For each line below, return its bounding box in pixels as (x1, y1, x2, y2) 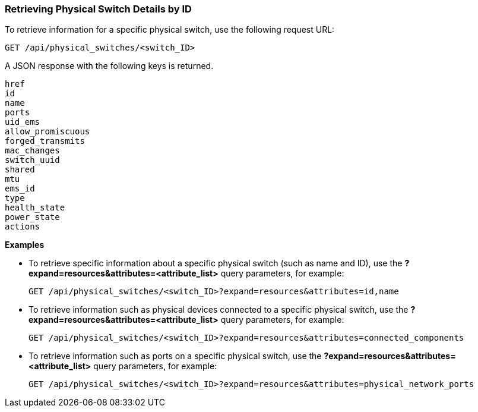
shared (5, 165, 35, 175)
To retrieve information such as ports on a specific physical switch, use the (29, 351, 322, 361)
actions (5, 222, 40, 232)
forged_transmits (5, 136, 85, 146)
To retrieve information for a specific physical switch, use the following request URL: (5, 24, 335, 35)
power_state (5, 212, 60, 222)
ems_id (5, 184, 35, 194)
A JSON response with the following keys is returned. (5, 61, 214, 71)
